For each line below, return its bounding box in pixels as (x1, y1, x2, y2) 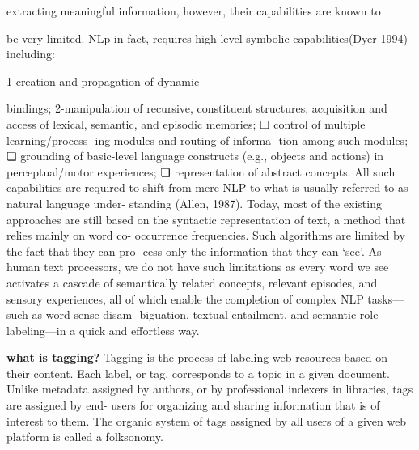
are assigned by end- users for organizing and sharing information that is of (6, 397, 380, 414)
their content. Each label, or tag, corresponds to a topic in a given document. (6, 364, 390, 381)
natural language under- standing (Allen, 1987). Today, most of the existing (6, 194, 382, 211)
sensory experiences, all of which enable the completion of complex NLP (6, 290, 364, 307)
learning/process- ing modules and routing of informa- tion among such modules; (6, 131, 408, 148)
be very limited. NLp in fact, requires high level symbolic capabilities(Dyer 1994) (6, 29, 408, 46)
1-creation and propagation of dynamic (6, 72, 200, 89)
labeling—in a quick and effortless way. (6, 321, 200, 338)
